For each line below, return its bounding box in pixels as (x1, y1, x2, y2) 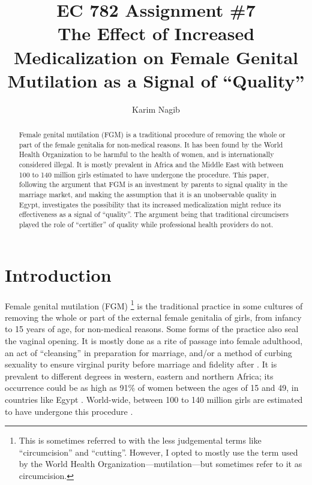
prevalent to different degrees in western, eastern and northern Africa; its (5, 369, 274, 382)
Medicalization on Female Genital (13, 44, 299, 69)
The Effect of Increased (57, 21, 255, 46)
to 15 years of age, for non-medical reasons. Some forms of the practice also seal (5, 323, 299, 335)
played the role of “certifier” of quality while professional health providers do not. (19, 219, 274, 229)
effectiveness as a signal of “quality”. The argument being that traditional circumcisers (19, 209, 289, 219)
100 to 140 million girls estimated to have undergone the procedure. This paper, (19, 169, 269, 179)
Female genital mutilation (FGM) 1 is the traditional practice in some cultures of (5, 297, 303, 312)
